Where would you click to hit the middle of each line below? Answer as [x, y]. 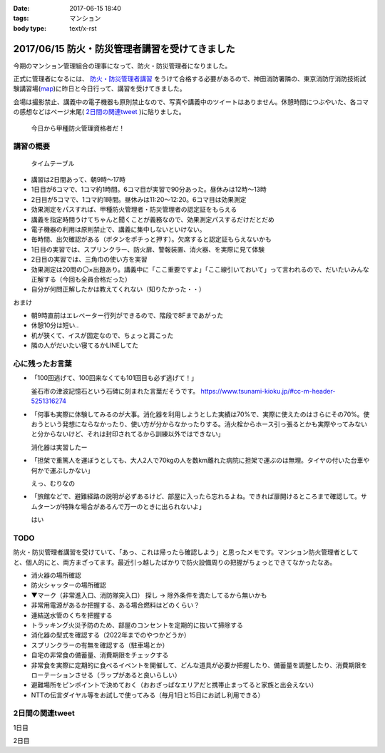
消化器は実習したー [59, 447]
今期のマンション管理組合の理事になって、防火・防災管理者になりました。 [122, 66]
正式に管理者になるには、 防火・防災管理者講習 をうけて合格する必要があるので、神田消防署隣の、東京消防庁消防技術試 [190, 79]
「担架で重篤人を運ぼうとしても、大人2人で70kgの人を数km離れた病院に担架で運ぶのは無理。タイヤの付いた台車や [200, 461]
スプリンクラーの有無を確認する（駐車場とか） [100, 645]
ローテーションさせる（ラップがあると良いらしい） [106, 675]
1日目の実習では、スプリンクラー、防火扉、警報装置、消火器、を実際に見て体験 [148, 249]
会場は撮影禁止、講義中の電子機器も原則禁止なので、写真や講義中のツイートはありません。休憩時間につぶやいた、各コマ [191, 102]
